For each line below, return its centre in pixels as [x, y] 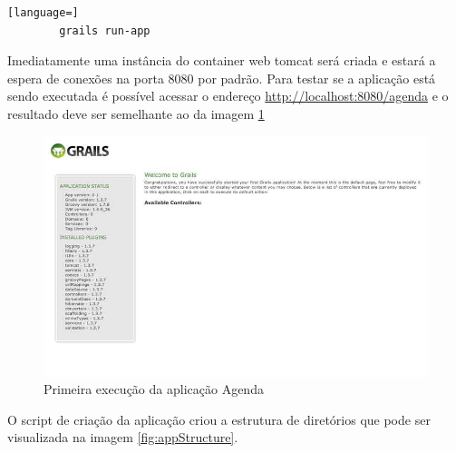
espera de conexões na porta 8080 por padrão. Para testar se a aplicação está [222, 78]
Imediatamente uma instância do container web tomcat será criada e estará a [222, 60]
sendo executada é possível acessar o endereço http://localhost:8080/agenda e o [228, 96]
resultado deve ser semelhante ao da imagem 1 [136, 113]
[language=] [43, 13]
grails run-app [105, 30]
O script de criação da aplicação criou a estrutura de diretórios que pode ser [219, 419]
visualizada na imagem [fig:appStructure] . [123, 437]
